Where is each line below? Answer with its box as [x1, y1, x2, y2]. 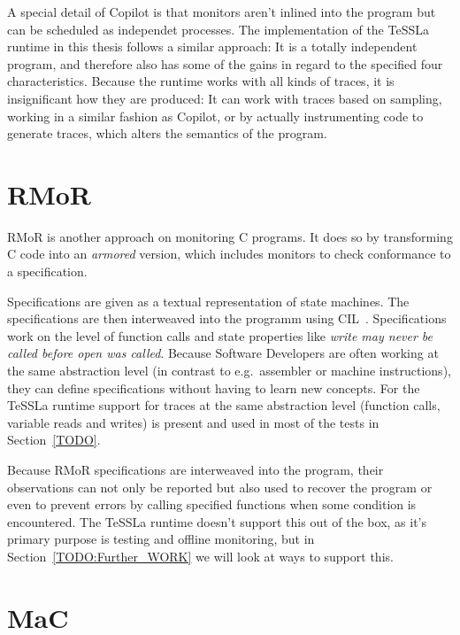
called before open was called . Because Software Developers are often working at [7, 344, 439, 362]
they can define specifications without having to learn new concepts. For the [7, 378, 420, 397]
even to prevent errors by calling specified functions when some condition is [7, 495, 417, 514]
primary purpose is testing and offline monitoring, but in [7, 530, 315, 548]
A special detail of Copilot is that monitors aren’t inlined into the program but [7, 3, 436, 20]
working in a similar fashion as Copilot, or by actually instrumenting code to [7, 106, 424, 125]
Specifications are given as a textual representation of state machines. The [7, 291, 410, 310]
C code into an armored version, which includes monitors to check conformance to [7, 244, 451, 263]
